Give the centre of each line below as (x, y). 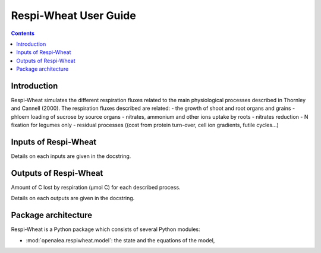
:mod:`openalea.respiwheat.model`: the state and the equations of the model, (120, 240)
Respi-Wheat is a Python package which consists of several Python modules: (106, 229)
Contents (23, 33)
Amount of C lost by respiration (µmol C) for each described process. (96, 187)
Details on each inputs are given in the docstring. (71, 156)
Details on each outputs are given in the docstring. (73, 198)
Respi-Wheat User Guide (73, 15)
